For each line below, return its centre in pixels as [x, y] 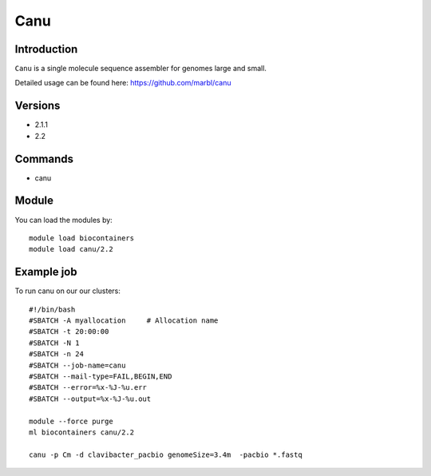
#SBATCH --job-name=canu [77, 365]
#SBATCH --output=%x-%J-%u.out [90, 399]
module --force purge [71, 421]
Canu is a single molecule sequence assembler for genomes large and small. [141, 69]
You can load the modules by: [64, 220]
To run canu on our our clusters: [68, 291]
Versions [38, 106]
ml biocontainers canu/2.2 [82, 432]
